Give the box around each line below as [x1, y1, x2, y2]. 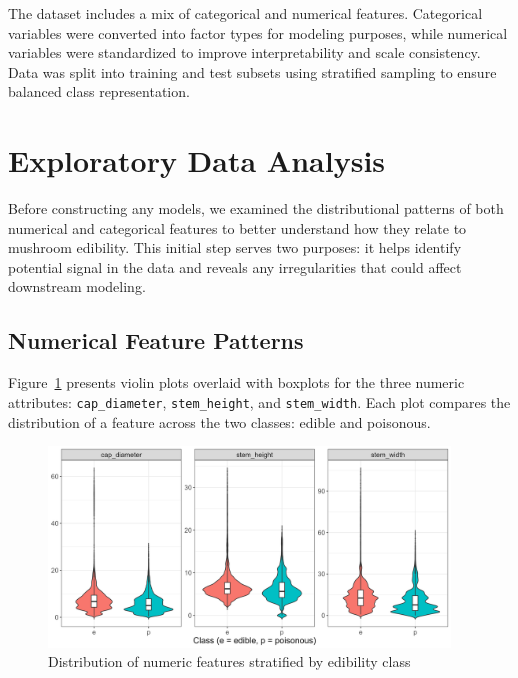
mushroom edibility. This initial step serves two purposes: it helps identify [8, 237, 462, 258]
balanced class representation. [8, 81, 190, 102]
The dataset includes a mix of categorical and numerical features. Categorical [8, 3, 483, 23]
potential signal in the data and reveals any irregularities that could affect [8, 256, 462, 277]
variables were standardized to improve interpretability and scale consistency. [8, 42, 481, 63]
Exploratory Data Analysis [8, 140, 386, 181]
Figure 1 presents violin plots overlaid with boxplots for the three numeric [8, 372, 465, 393]
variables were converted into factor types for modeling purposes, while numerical [8, 22, 508, 43]
